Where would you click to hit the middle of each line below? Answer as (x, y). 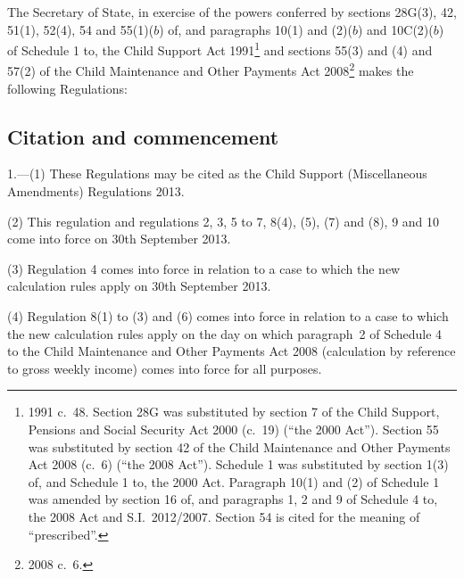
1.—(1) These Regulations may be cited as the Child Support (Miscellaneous (217, 173)
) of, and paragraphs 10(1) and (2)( (256, 29)
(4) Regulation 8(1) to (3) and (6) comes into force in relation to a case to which (228, 316)
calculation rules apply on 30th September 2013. (139, 286)
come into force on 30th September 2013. (119, 239)
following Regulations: (67, 88)
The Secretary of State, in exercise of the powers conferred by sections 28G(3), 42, (232, 12)
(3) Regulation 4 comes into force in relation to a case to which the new (204, 268)
